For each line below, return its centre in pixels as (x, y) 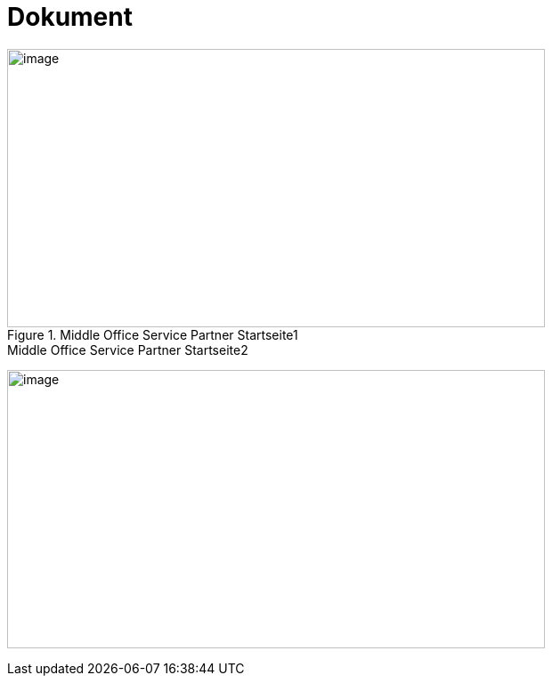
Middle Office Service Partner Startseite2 (128, 350)
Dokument (70, 17)
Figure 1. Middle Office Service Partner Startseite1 (153, 334)
